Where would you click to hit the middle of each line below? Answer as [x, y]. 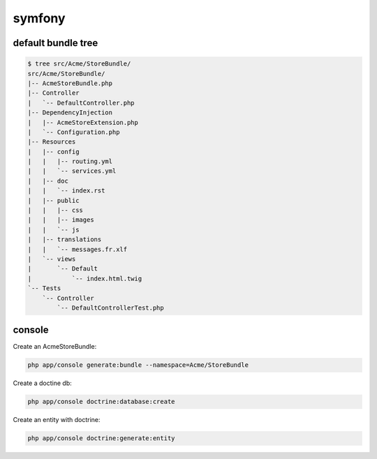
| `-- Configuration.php [74, 132]
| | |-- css [56, 210]
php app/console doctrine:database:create [101, 402]
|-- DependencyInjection [70, 113]
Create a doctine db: [43, 383]
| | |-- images [61, 220]
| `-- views [52, 259]
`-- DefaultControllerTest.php [110, 308]
